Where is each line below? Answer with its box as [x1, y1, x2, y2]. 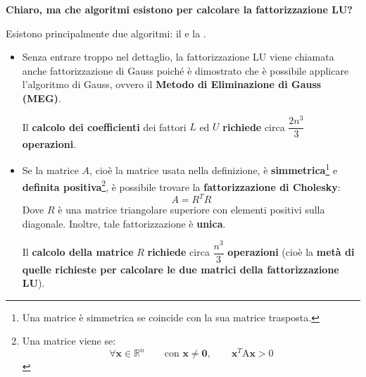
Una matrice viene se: [22, 333, 116, 348]
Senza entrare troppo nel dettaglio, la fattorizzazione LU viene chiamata [22, 49, 334, 64]
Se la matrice [22, 162, 79, 177]
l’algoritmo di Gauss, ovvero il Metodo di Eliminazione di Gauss [22, 77, 322, 92]
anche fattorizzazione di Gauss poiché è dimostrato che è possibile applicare [22, 63, 349, 78]
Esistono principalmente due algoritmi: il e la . [6, 25, 206, 40]
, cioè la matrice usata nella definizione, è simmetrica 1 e [89, 161, 338, 177]
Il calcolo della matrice [22, 245, 134, 259]
